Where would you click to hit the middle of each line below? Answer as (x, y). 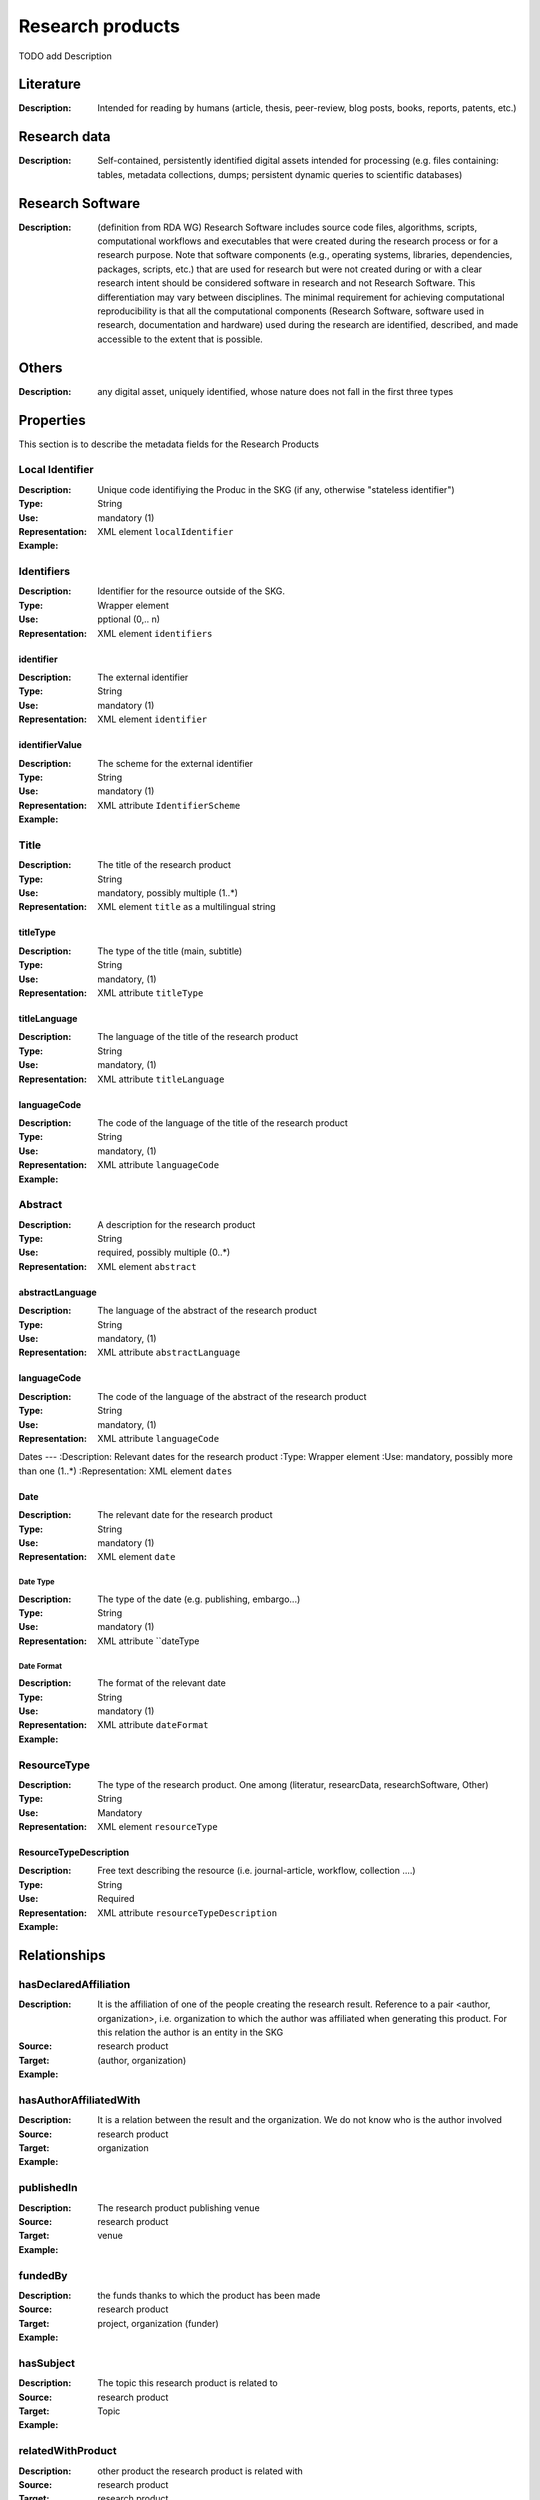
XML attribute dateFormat (153, 1725)
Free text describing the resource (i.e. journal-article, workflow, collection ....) (256, 1871)
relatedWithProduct (67, 2451)
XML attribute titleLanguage (161, 1079)
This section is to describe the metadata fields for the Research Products (169, 444)
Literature (50, 84)
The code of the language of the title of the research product (223, 1122)
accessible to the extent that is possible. (180, 339)
